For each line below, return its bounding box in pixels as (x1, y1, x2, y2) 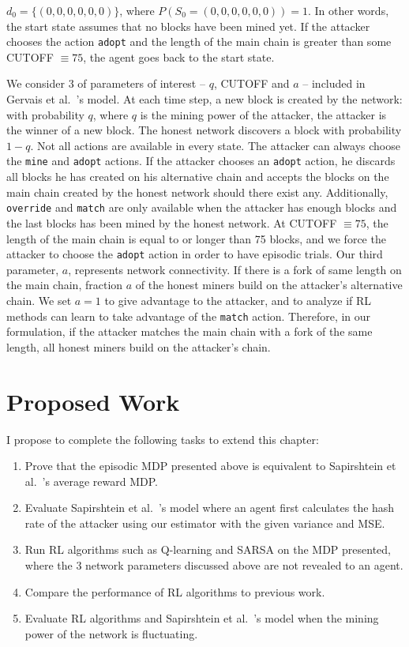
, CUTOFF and (213, 75, 290, 92)
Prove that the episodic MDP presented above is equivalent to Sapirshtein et (24, 457, 396, 474)
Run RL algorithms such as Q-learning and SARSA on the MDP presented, (24, 541, 392, 558)
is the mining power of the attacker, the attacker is (140, 106, 387, 122)
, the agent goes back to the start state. (83, 48, 275, 65)
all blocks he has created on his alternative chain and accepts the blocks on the (6, 168, 389, 185)
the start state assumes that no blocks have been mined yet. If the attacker (6, 17, 370, 34)
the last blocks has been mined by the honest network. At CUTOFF (6, 214, 337, 231)
